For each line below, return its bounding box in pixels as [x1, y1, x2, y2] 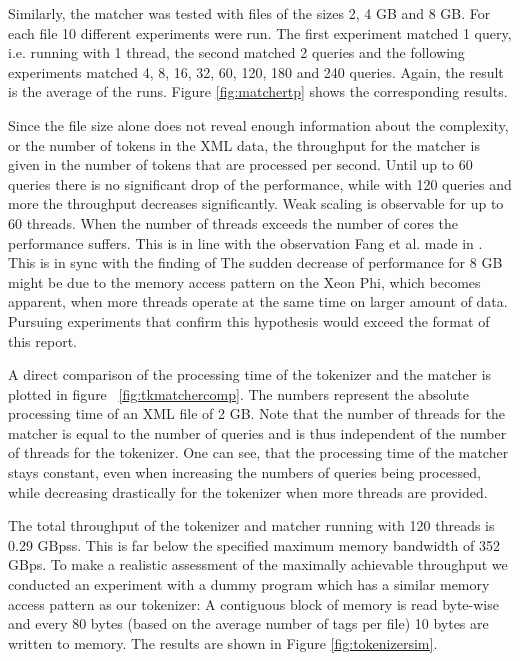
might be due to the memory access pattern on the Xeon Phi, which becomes [8, 271, 481, 292]
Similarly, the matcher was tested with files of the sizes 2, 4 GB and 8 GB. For [8, 3, 491, 23]
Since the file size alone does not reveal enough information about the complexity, [8, 114, 509, 135]
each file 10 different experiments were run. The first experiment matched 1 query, [8, 22, 512, 43]
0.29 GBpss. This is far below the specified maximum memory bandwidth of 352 [8, 534, 500, 555]
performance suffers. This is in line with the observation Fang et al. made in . [8, 232, 483, 253]
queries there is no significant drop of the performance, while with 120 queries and [8, 173, 512, 194]
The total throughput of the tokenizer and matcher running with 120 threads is [8, 515, 495, 536]
